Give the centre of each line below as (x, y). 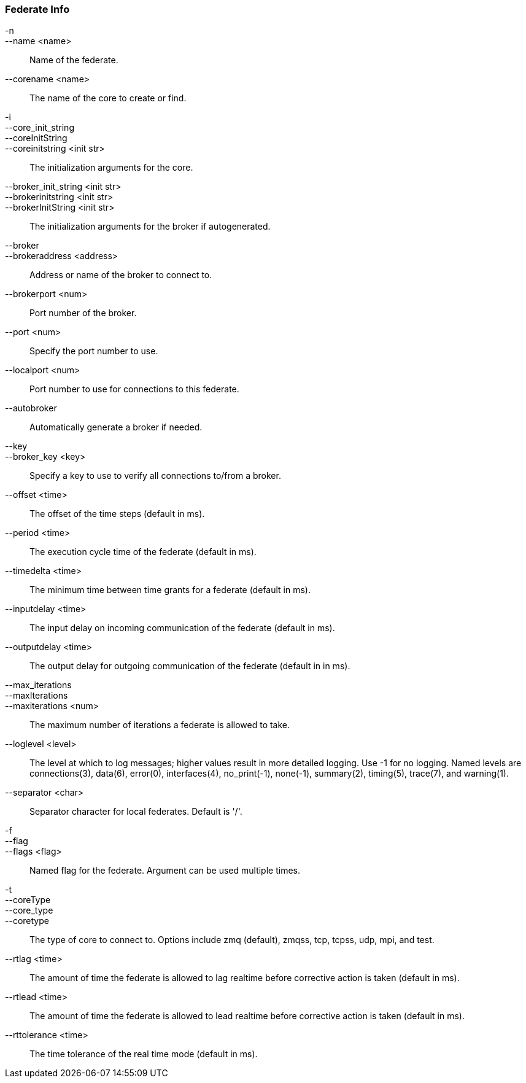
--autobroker (31, 408)
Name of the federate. (74, 60)
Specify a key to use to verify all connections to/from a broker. (155, 476)
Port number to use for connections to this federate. (134, 389)
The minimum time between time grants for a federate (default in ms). (170, 590)
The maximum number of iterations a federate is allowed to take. (160, 725)
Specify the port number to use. (94, 351)
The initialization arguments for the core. (111, 168)
